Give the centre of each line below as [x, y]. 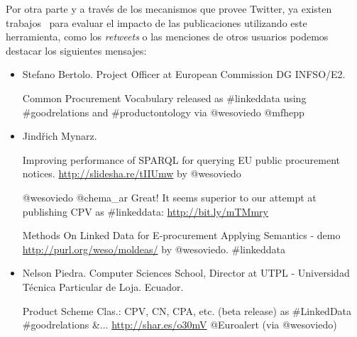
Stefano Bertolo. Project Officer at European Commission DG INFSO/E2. [184, 74]
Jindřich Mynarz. [60, 136]
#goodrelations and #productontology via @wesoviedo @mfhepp [163, 112]
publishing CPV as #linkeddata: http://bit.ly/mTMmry [145, 211]
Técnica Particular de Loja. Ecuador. [103, 286]
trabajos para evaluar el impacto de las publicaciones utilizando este [156, 22]
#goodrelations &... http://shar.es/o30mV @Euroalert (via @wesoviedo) [180, 325]
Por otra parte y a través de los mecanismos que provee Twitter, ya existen [169, 9]
